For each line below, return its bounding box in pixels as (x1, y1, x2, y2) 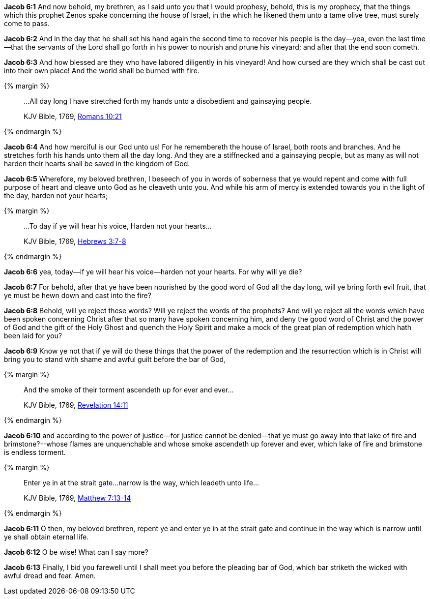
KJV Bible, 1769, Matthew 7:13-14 (24, 494, 131, 502)
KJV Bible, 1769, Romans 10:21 (24, 112, 122, 120)
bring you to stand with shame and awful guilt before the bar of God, (4, 355, 226, 363)
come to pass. (4, 19, 50, 28)
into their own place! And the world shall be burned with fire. (4, 66, 200, 75)
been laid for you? (4, 331, 62, 340)
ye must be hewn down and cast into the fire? (4, 291, 151, 299)
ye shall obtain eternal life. (4, 533, 89, 541)
